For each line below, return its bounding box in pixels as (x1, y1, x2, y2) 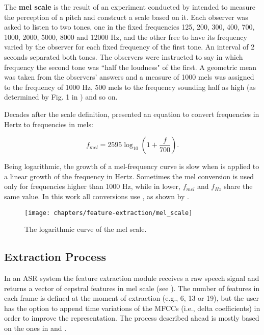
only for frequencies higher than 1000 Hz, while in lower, (4, 181, 180, 192)
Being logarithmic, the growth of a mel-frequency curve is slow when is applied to (4, 161, 259, 172)
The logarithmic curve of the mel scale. (24, 224, 147, 234)
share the (224, 181, 253, 192)
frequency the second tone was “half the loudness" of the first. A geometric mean (4, 61, 256, 72)
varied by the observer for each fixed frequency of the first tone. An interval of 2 (4, 41, 255, 52)
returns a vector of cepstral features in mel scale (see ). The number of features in (4, 282, 260, 293)
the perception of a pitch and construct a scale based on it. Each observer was (4, 11, 248, 22)
